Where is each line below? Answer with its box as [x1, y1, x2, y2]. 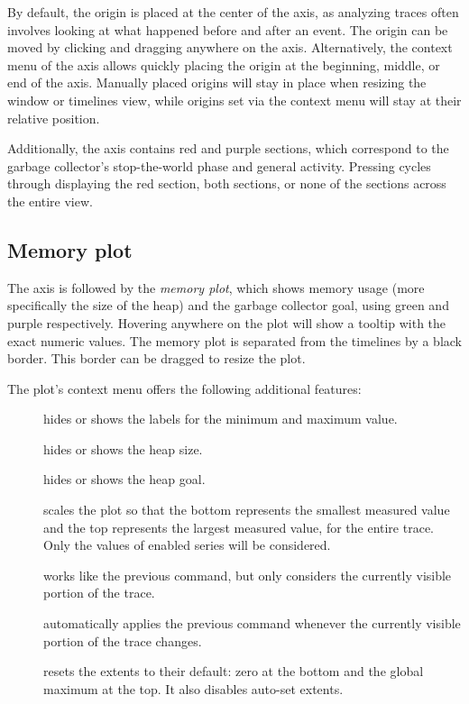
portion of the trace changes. [43, 631, 202, 650]
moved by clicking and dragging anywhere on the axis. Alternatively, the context [7, 38, 453, 57]
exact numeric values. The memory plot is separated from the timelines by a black [7, 331, 463, 350]
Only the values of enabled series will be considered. [43, 535, 331, 554]
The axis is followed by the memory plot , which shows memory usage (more [7, 278, 425, 297]
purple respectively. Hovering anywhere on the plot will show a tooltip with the [7, 313, 446, 332]
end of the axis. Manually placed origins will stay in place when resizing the [7, 73, 427, 92]
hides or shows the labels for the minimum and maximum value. [43, 409, 398, 428]
